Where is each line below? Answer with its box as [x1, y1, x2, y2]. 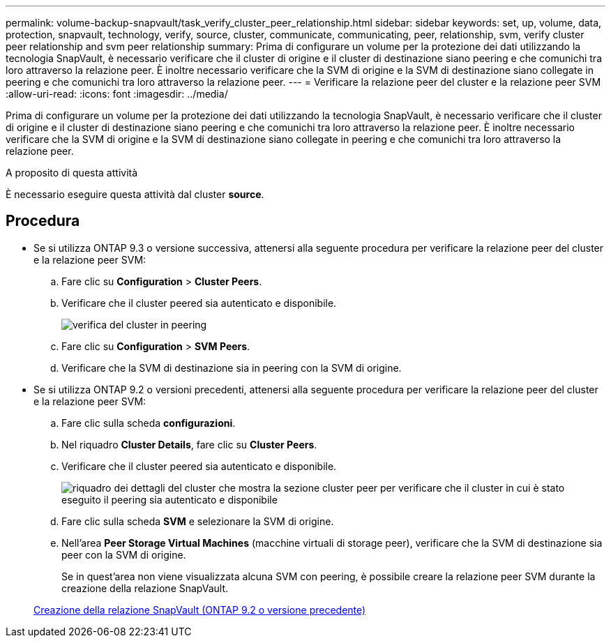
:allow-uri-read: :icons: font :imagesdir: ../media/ [6, 88, 228, 100]
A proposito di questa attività [6, 167, 138, 179]
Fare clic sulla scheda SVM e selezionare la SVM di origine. [61, 515, 334, 527]
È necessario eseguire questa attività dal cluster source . [6, 188, 264, 200]
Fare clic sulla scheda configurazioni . [61, 416, 236, 429]
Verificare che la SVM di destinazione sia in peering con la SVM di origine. [61, 361, 402, 374]
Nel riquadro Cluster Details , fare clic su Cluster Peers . [61, 438, 317, 451]
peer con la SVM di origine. [61, 548, 186, 561]
